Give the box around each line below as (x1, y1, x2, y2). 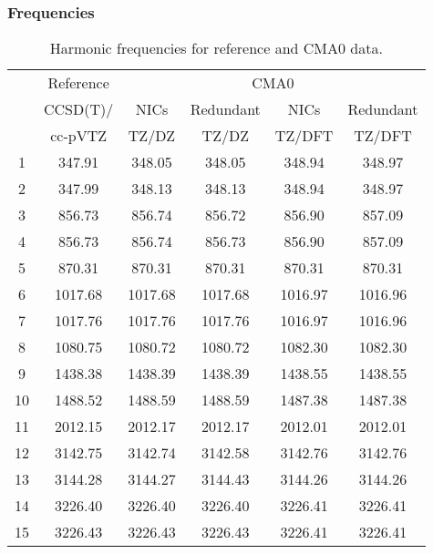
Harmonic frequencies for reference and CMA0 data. (49, 37, 383, 59)
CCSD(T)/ (44, 98, 114, 120)
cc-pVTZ (50, 125, 108, 147)
